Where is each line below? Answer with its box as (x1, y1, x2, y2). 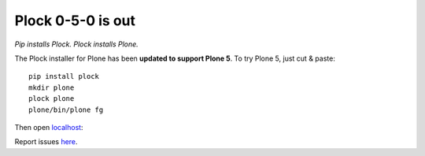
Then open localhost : (14, 122, 83, 132)
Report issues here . (14, 137, 78, 147)
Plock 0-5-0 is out (14, 12, 136, 29)
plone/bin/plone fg (28, 105, 104, 114)
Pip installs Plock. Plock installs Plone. (14, 39, 139, 49)
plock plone (28, 95, 75, 103)
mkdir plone (28, 83, 75, 92)
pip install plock (28, 72, 100, 81)
